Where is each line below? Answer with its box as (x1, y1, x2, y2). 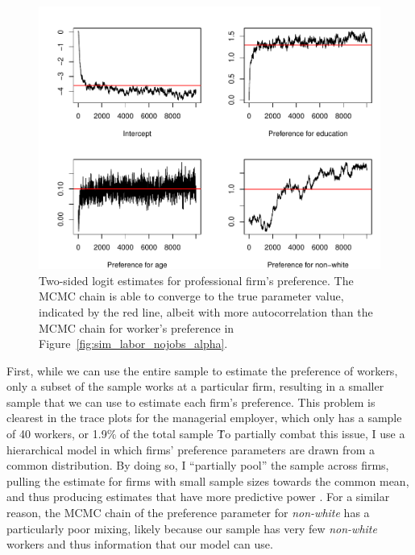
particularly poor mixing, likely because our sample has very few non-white (6, 520, 377, 536)
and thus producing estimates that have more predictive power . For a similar (6, 488, 390, 505)
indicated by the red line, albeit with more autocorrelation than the (39, 303, 373, 320)
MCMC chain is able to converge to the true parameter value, (39, 288, 344, 304)
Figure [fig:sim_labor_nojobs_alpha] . (39, 335, 228, 352)
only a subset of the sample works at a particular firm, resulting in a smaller (6, 378, 384, 395)
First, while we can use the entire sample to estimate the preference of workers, (6, 362, 398, 379)
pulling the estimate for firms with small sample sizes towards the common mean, (6, 472, 409, 489)
